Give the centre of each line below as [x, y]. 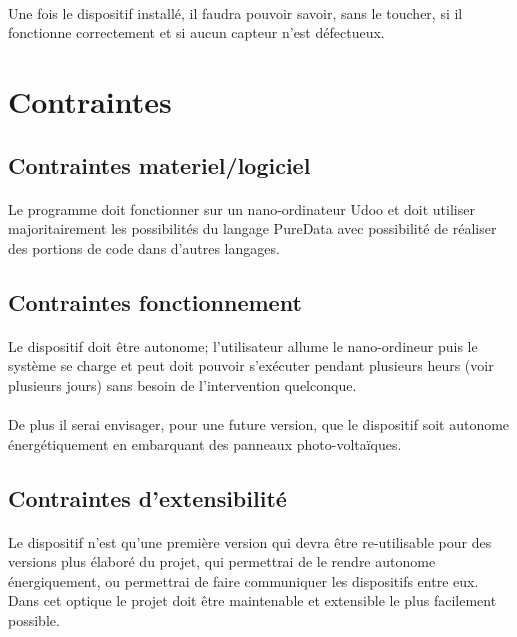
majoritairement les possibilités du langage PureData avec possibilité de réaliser [252, 228]
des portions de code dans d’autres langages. [144, 247]
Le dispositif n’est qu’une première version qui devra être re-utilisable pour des [250, 541]
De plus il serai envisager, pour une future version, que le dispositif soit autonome [259, 424]
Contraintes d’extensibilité [147, 497]
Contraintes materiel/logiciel [159, 164]
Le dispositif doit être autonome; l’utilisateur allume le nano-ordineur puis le [243, 345]
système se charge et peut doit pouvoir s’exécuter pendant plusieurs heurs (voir [251, 365]
